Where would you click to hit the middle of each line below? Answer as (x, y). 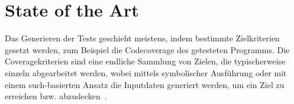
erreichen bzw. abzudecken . (56, 96)
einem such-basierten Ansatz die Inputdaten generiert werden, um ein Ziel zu (145, 84)
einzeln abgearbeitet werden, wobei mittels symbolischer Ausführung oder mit (146, 72)
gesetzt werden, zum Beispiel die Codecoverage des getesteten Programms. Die (147, 49)
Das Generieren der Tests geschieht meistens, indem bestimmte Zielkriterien (142, 38)
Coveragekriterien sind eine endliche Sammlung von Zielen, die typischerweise (145, 61)
